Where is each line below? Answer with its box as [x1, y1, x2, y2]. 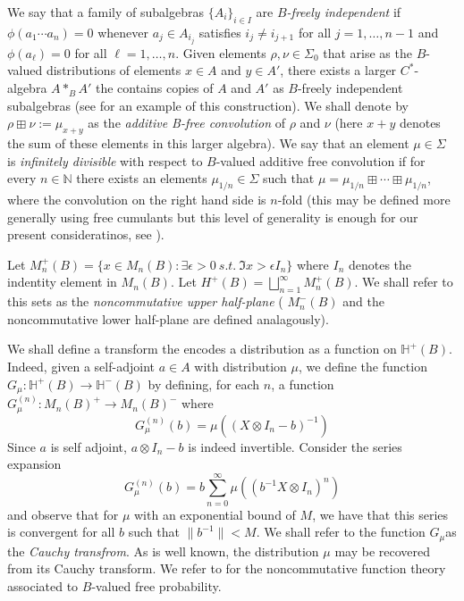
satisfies [198, 22, 241, 41]
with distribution [194, 357, 287, 375]
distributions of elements [46, 61, 181, 79]
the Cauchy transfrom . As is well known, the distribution [7, 541, 319, 560]
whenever [97, 22, 149, 41]
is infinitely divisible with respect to [7, 151, 203, 170]
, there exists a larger [280, 61, 397, 79]
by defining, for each [148, 374, 260, 393]
